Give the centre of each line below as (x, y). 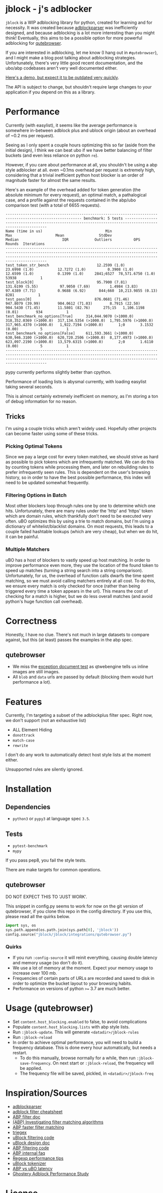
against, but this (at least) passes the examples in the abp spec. (69, 640)
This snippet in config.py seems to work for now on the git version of (74, 906)
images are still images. (36, 672)
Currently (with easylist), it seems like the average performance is (71, 125)
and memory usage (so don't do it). (48, 962)
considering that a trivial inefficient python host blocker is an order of (75, 175)
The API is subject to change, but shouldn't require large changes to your (79, 87)
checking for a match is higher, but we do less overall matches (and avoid (79, 596)
